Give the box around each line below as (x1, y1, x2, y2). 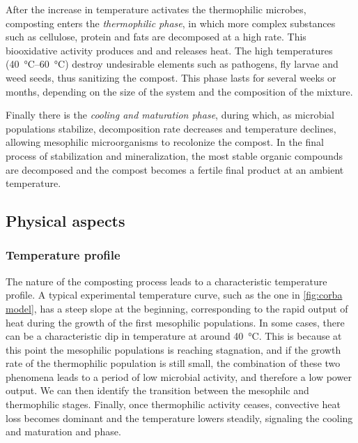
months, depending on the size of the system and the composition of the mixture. (6, 84, 353, 98)
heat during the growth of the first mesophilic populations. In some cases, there (6, 315, 345, 329)
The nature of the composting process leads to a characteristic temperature (6, 273, 327, 288)
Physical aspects (6, 210, 125, 232)
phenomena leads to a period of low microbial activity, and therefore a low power (6, 369, 352, 384)
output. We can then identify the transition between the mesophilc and (6, 383, 309, 398)
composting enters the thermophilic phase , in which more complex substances (6, 15, 336, 30)
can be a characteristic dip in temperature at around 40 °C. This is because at (6, 329, 342, 343)
